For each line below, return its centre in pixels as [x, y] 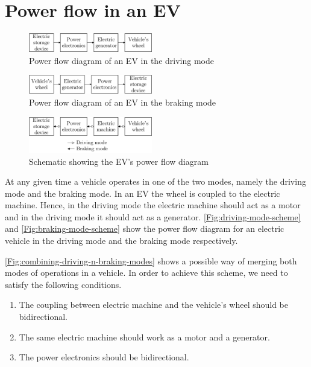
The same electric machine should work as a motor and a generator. [144, 337]
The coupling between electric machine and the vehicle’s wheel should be [154, 305]
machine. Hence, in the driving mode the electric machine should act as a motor [153, 205]
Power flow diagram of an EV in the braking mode [123, 102]
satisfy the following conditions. [63, 284]
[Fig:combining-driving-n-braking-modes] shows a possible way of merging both [151, 260]
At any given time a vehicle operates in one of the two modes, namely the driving [155, 181]
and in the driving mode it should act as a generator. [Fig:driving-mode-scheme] [153, 216]
